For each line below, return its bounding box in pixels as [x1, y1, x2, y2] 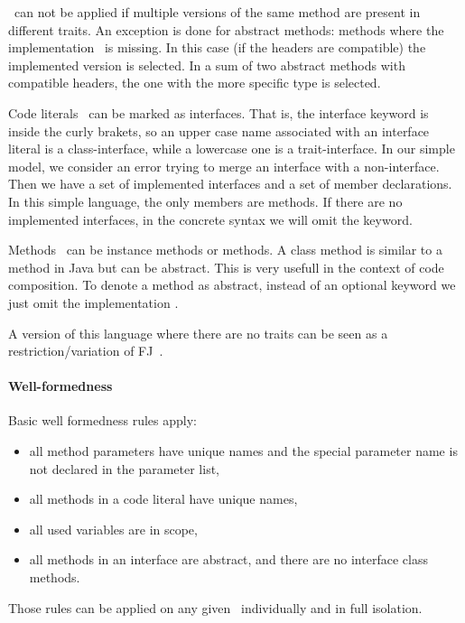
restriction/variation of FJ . [8, 341, 163, 360]
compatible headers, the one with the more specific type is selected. [8, 73, 381, 92]
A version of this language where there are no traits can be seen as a [8, 323, 388, 342]
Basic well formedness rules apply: [8, 411, 198, 430]
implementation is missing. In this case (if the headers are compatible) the [8, 38, 426, 57]
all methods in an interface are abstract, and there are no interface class [29, 550, 428, 569]
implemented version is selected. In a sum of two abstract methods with [8, 55, 405, 74]
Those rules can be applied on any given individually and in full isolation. [8, 598, 423, 617]
